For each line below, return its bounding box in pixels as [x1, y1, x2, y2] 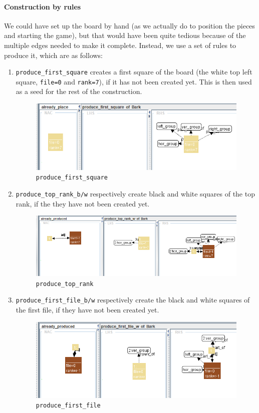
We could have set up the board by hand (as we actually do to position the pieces [4, 20, 255, 30]
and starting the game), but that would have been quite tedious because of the [4, 30, 246, 40]
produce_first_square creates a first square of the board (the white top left [16, 66, 252, 77]
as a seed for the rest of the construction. [16, 86, 142, 96]
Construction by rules [4, 1, 81, 11]
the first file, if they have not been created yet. [16, 304, 159, 315]
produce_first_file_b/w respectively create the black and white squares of [16, 294, 250, 305]
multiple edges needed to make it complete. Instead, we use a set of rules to [4, 39, 236, 50]
